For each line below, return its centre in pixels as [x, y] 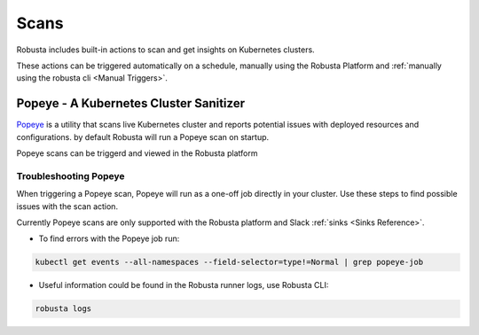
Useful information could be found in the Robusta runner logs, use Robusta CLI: [184, 285]
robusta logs [63, 309]
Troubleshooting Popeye [71, 175]
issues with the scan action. [67, 206]
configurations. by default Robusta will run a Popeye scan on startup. [143, 136]
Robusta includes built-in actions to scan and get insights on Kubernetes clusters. [165, 50]
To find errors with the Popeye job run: [109, 238]
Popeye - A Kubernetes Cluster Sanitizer [131, 103]
